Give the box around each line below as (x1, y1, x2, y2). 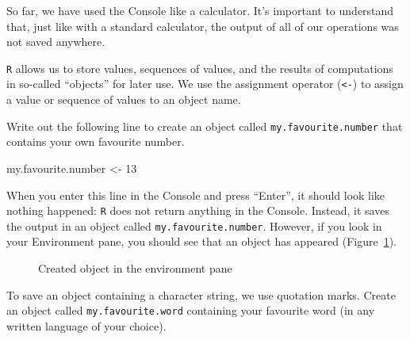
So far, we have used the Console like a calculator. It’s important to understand (6, 2, 394, 18)
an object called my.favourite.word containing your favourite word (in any (6, 302, 375, 319)
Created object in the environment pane (38, 260, 232, 277)
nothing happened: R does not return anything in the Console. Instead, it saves (6, 202, 389, 219)
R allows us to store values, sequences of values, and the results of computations (6, 59, 393, 76)
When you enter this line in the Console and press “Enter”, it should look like (6, 186, 385, 203)
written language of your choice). (6, 317, 167, 334)
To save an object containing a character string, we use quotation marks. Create (6, 286, 396, 303)
